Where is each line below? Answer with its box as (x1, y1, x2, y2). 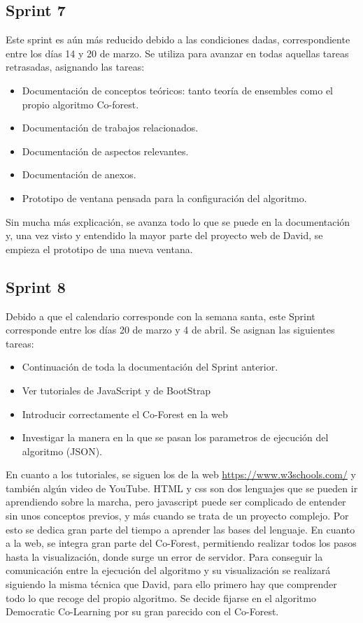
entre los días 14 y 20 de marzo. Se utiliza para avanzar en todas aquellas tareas (6, 45, 349, 60)
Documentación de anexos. (22, 167, 136, 182)
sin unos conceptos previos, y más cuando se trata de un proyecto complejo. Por (6, 508, 349, 523)
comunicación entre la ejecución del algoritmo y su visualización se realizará (6, 563, 331, 578)
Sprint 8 (6, 275, 66, 297)
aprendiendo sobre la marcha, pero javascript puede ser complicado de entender (6, 494, 346, 509)
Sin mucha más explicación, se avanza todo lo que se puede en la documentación (6, 214, 350, 229)
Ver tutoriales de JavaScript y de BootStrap (22, 382, 211, 397)
